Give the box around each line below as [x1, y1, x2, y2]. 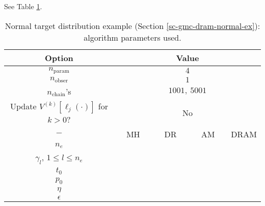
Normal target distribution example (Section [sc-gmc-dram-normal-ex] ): [5, 19, 260, 32]
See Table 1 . [4, 1, 42, 11]
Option [45, 51, 73, 64]
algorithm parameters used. [84, 31, 181, 43]
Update [10, 100, 37, 112]
